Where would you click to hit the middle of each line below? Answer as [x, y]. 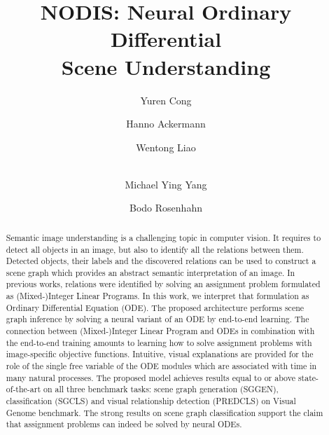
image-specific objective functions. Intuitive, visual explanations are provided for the [160, 354]
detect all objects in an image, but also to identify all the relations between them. [155, 249]
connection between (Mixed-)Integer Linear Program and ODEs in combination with [160, 331]
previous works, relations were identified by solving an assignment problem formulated [163, 284]
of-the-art [23, 389]
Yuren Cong [166, 100]
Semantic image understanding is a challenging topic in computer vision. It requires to [163, 237]
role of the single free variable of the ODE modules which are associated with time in [161, 366]
